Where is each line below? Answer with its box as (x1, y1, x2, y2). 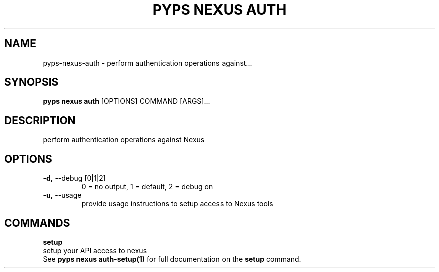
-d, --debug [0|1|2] (43, 174, 106, 183)
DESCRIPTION (4, 114, 76, 127)
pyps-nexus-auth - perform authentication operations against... (43, 58, 252, 67)
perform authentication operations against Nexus (43, 135, 205, 144)
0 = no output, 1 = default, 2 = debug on (81, 182, 213, 191)
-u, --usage (43, 191, 82, 200)
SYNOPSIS (4, 76, 59, 89)
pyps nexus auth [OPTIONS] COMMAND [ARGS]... (43, 97, 210, 106)
